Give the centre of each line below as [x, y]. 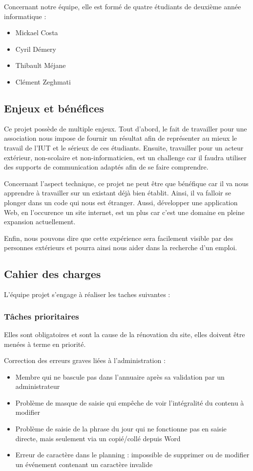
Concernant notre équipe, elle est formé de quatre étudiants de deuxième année [123, 6]
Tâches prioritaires [42, 316]
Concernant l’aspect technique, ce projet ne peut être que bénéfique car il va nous [126, 183]
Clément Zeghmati [43, 81]
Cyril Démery [36, 49]
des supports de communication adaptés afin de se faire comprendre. [106, 167]
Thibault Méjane [41, 65]
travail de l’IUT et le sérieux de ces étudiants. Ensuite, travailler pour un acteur [124, 147]
